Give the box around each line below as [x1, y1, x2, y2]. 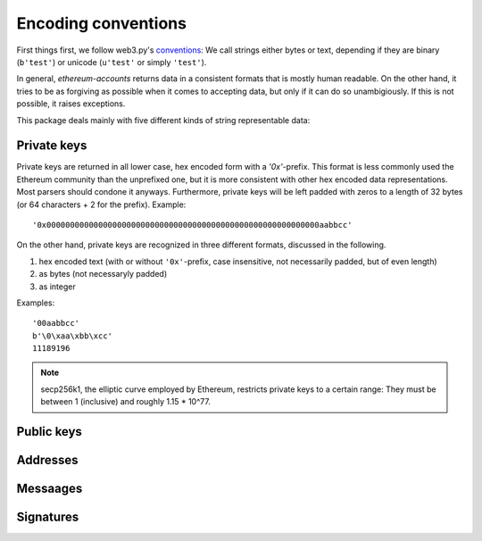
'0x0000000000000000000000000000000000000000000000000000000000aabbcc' [32, 220, 353, 229]
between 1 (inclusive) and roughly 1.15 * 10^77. [40, 396, 212, 407]
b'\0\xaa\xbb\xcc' [32, 330, 113, 341]
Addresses [16, 453, 79, 468]
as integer [38, 281, 76, 292]
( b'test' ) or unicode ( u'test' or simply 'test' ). [16, 56, 207, 67]
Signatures [16, 510, 79, 525]
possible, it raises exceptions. [16, 98, 126, 109]
